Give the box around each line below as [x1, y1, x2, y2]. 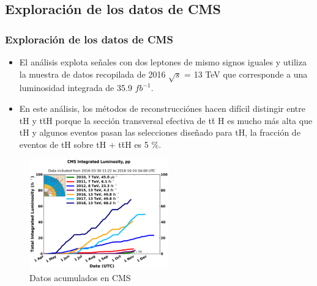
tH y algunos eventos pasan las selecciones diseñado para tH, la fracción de [19, 126, 300, 139]
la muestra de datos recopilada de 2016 [19, 67, 166, 80]
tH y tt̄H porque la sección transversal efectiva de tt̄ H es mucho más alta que [19, 114, 313, 127]
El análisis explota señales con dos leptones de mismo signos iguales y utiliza [19, 56, 307, 68]
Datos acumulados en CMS [29, 271, 131, 284]
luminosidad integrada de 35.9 [19, 81, 132, 94]
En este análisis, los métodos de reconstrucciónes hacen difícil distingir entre [19, 101, 306, 114]
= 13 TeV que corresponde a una [184, 67, 308, 80]
